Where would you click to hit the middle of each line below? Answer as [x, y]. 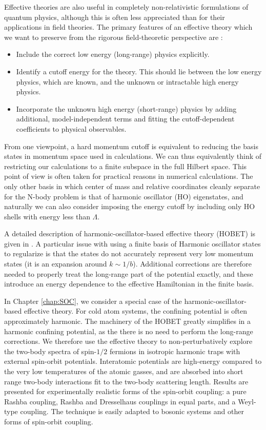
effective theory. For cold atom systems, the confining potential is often [135, 311]
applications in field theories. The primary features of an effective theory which [128, 27]
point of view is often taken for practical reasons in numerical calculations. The [129, 176]
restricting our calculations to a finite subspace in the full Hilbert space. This [126, 166]
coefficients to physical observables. [71, 128]
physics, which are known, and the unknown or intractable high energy [127, 81]
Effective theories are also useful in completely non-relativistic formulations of [126, 7]
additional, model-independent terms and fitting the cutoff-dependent [125, 119]
